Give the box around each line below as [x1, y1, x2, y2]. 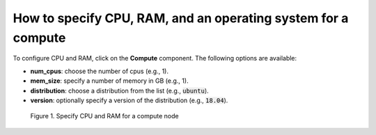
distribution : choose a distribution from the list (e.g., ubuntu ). [30, 86, 209, 95]
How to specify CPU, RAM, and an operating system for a [13, 10, 349, 26]
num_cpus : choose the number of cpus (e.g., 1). [30, 67, 169, 75]
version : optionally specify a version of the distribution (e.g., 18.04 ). [30, 96, 228, 104]
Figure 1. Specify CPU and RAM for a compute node [30, 112, 179, 120]
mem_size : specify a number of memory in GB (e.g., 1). [30, 77, 189, 85]
